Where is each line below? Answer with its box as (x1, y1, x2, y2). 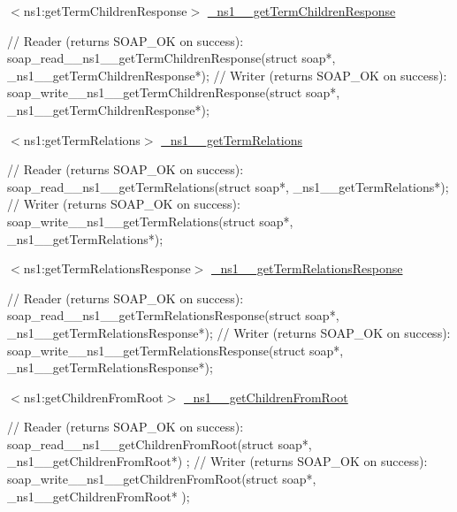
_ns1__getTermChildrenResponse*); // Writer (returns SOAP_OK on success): (7, 65, 447, 84)
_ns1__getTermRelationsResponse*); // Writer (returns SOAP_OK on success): (7, 323, 451, 341)
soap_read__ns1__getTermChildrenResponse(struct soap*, (7, 49, 336, 67)
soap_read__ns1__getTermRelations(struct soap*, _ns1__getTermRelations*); (7, 177, 449, 195)
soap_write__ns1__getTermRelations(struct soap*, (7, 211, 293, 230)
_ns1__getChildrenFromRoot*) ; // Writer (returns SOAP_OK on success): (7, 452, 428, 470)
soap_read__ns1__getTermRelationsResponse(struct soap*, (7, 306, 339, 325)
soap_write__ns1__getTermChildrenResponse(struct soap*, (7, 83, 340, 102)
